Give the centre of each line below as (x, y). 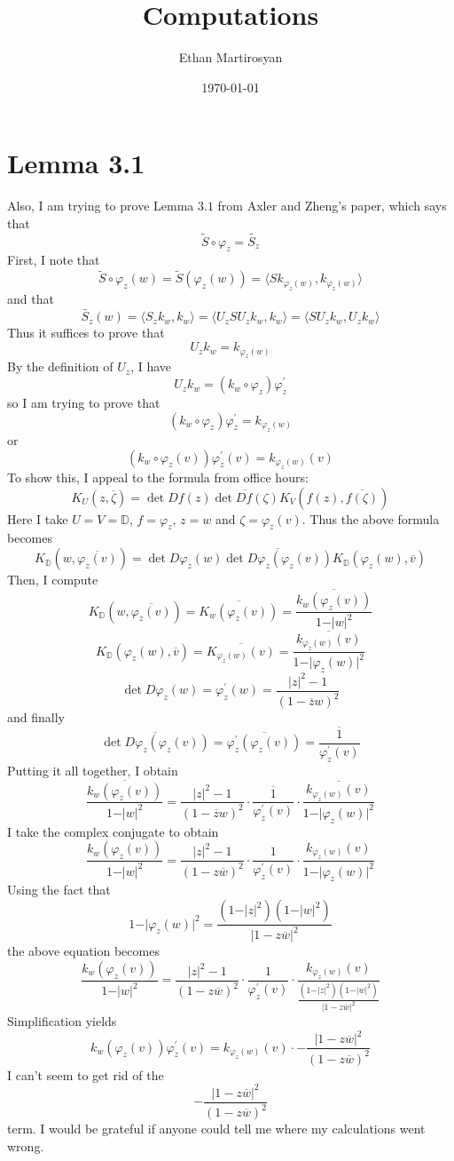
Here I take (38, 518)
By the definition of (60, 366)
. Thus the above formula (371, 518)
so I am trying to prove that (84, 403)
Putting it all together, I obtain (93, 770)
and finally (36, 717)
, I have (151, 366)
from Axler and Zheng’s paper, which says (332, 206)
